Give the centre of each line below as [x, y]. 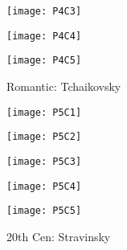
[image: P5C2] [44, 137]
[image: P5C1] [44, 112]
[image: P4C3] [44, 11]
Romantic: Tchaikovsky [64, 86]
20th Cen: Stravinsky [59, 236]
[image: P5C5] [44, 211]
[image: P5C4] [44, 186]
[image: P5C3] [44, 161]
